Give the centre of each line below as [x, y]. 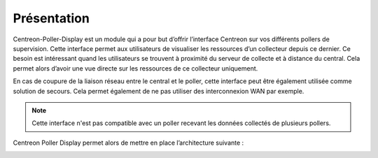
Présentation [51, 18]
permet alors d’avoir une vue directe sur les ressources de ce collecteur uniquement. [135, 68]
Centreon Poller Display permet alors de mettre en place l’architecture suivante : [128, 143]
